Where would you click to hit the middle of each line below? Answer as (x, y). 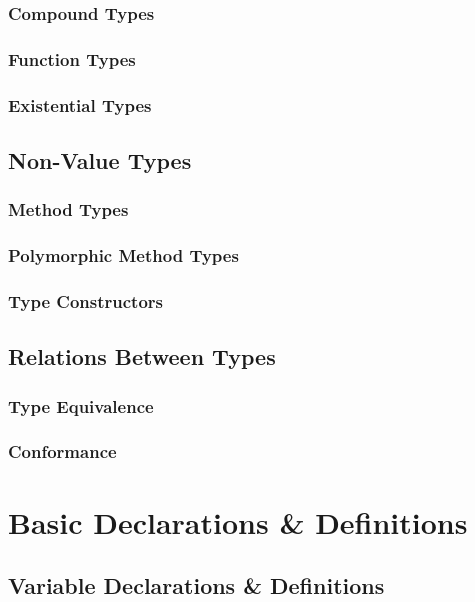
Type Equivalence (81, 405)
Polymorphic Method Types (123, 255)
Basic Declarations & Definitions (238, 521)
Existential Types (80, 104)
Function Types (72, 58)
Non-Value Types (100, 159)
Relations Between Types (142, 356)
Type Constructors (86, 300)
